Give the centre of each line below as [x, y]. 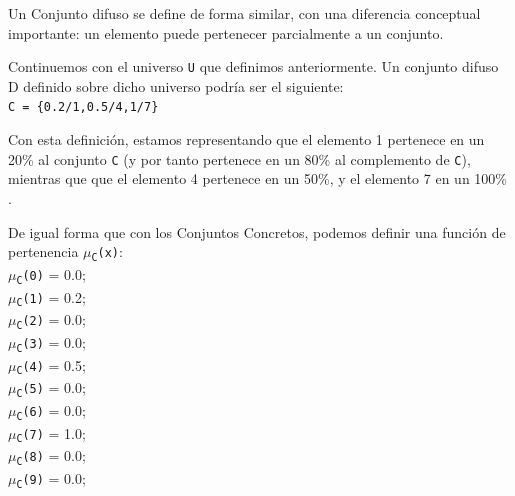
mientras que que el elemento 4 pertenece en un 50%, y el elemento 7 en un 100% [257, 178]
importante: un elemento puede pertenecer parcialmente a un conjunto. [226, 32]
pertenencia [43, 251]
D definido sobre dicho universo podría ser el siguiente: [176, 85]
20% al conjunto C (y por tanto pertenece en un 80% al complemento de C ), [239, 158]
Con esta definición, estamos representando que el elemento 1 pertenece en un [246, 139]
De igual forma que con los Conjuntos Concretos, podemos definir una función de [257, 231]
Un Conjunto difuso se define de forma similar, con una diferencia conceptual [244, 13]
